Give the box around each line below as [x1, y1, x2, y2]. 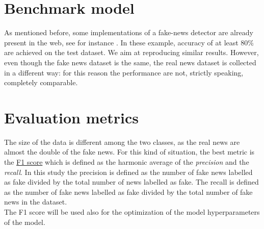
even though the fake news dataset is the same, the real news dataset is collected [4, 57, 256, 67]
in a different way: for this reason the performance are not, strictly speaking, [4, 67, 244, 78]
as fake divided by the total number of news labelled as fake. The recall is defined [4, 176, 259, 187]
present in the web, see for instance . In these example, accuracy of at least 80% [4, 37, 254, 47]
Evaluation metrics [4, 107, 139, 128]
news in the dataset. [4, 196, 67, 207]
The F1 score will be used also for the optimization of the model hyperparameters [4, 206, 260, 217]
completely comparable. [4, 77, 78, 88]
